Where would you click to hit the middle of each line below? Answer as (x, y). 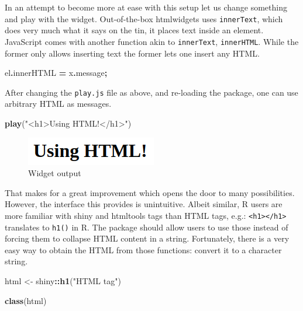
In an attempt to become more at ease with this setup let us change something (146, 7)
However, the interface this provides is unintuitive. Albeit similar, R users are (144, 204)
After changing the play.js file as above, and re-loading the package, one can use (151, 92)
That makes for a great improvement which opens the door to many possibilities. (150, 192)
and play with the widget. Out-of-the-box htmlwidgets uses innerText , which (144, 18)
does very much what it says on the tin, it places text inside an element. (134, 30)
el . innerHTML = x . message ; (56, 73)
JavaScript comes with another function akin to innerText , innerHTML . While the (152, 41)
